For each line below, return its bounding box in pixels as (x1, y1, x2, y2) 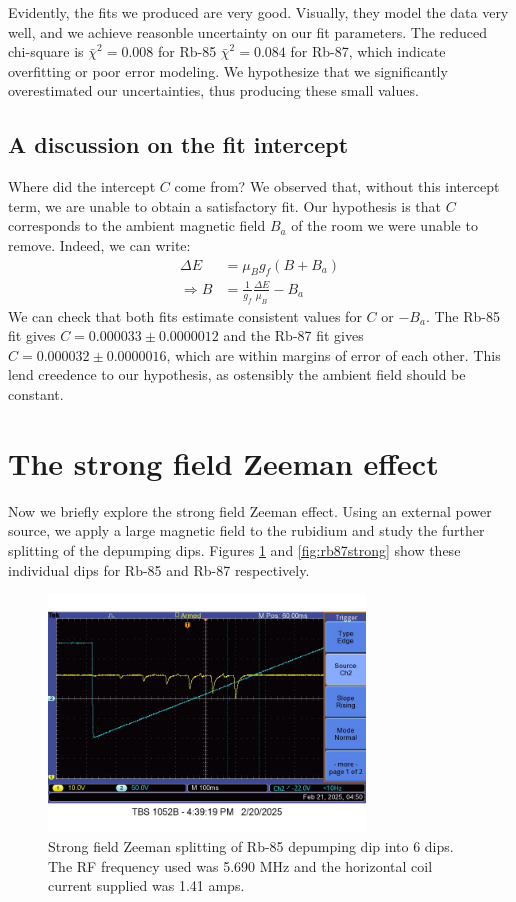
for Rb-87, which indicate (290, 41, 446, 62)
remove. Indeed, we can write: (8, 234, 191, 255)
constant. (8, 384, 64, 405)
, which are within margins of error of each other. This (166, 344, 501, 365)
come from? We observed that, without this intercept (174, 176, 500, 197)
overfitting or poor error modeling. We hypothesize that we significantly (8, 60, 448, 81)
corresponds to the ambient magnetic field (8, 215, 266, 236)
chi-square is (8, 41, 84, 62)
